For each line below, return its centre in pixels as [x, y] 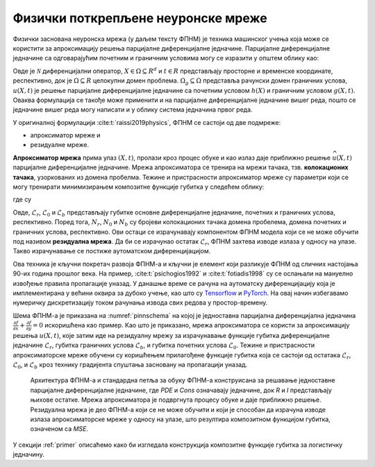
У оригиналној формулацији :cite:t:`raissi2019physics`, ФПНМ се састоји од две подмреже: [147, 122]
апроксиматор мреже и [65, 135]
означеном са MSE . [59, 429]
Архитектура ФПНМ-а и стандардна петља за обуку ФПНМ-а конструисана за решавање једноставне [183, 380]
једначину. [28, 455]
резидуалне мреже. [60, 145]
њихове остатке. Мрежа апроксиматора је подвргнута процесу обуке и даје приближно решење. [176, 400]
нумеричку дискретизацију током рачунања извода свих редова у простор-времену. [140, 303]
